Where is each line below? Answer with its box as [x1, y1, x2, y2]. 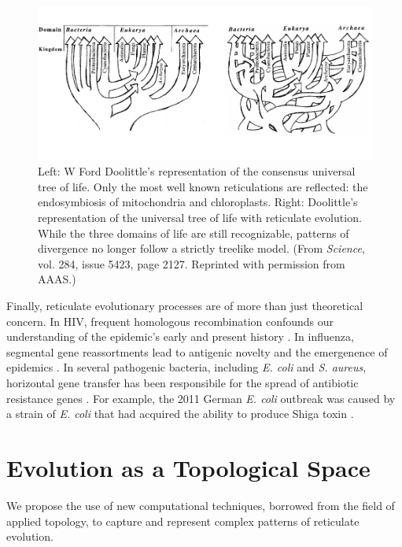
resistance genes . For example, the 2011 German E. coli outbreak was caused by [6, 390, 396, 406]
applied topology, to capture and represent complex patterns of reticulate [6, 512, 360, 529]
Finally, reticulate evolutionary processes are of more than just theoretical [6, 298, 363, 314]
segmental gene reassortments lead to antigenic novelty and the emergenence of [6, 343, 388, 360]
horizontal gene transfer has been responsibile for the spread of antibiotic [6, 375, 359, 390]
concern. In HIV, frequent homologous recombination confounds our [6, 312, 334, 329]
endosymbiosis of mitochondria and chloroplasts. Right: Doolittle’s [38, 194, 358, 210]
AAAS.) [38, 271, 76, 287]
